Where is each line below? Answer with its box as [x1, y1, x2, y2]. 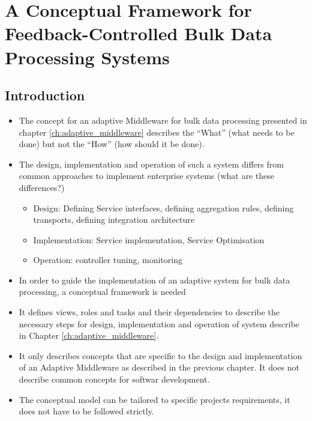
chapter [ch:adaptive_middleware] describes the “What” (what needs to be [19, 126, 295, 138]
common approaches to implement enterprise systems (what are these [19, 169, 275, 182]
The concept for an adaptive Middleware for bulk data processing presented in [19, 114, 307, 126]
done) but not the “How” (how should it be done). [19, 138, 205, 150]
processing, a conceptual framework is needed [19, 285, 186, 298]
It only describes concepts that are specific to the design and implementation [19, 349, 302, 362]
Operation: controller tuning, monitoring [33, 253, 182, 266]
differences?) [19, 181, 65, 193]
